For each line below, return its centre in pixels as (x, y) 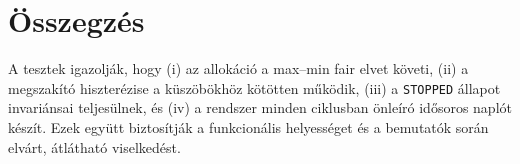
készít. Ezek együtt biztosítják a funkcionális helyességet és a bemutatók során (248, 126)
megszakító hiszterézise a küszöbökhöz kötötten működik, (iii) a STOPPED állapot (254, 87)
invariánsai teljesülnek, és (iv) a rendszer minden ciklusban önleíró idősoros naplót (260, 107)
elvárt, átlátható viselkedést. (94, 146)
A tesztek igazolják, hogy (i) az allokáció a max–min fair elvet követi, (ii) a (238, 68)
